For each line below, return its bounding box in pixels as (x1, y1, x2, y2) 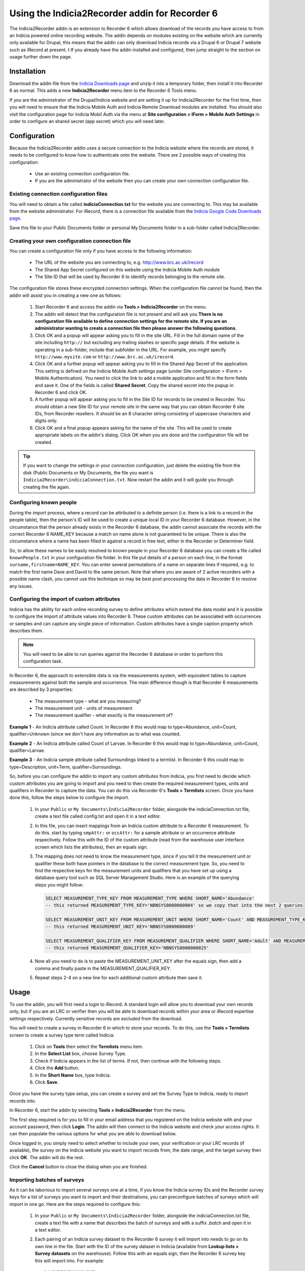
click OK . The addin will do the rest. (9, 1154, 84, 1160)
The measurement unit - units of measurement (35, 705, 133, 711)
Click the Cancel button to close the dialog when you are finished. (9, 1163, 148, 1169)
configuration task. (23, 658, 63, 664)
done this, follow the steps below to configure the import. (9, 795, 130, 801)
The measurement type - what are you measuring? (35, 698, 141, 704)
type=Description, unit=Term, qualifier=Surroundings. (9, 764, 122, 770)
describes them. (9, 627, 44, 633)
